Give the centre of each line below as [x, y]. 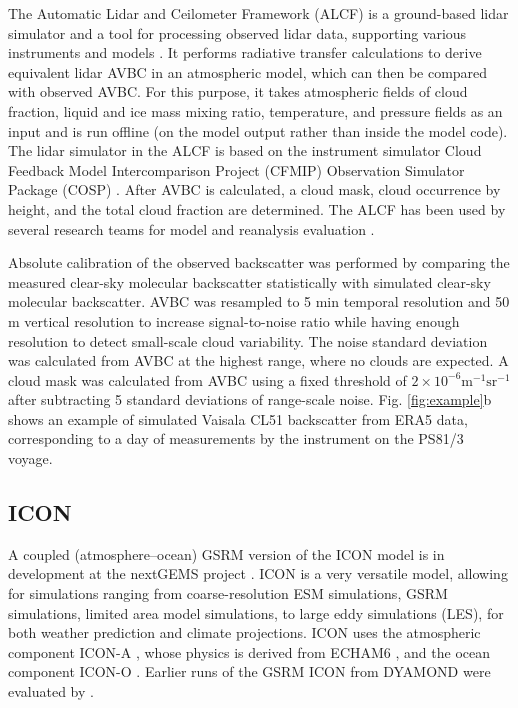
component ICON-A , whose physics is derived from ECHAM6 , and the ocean [249, 651]
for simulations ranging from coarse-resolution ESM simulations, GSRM [228, 593]
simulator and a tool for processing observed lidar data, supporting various [237, 32]
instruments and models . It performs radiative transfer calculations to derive [245, 52]
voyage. [30, 458]
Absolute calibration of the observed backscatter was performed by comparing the [259, 262]
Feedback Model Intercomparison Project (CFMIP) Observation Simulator [236, 169]
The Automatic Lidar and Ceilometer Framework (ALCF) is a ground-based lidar [258, 13]
